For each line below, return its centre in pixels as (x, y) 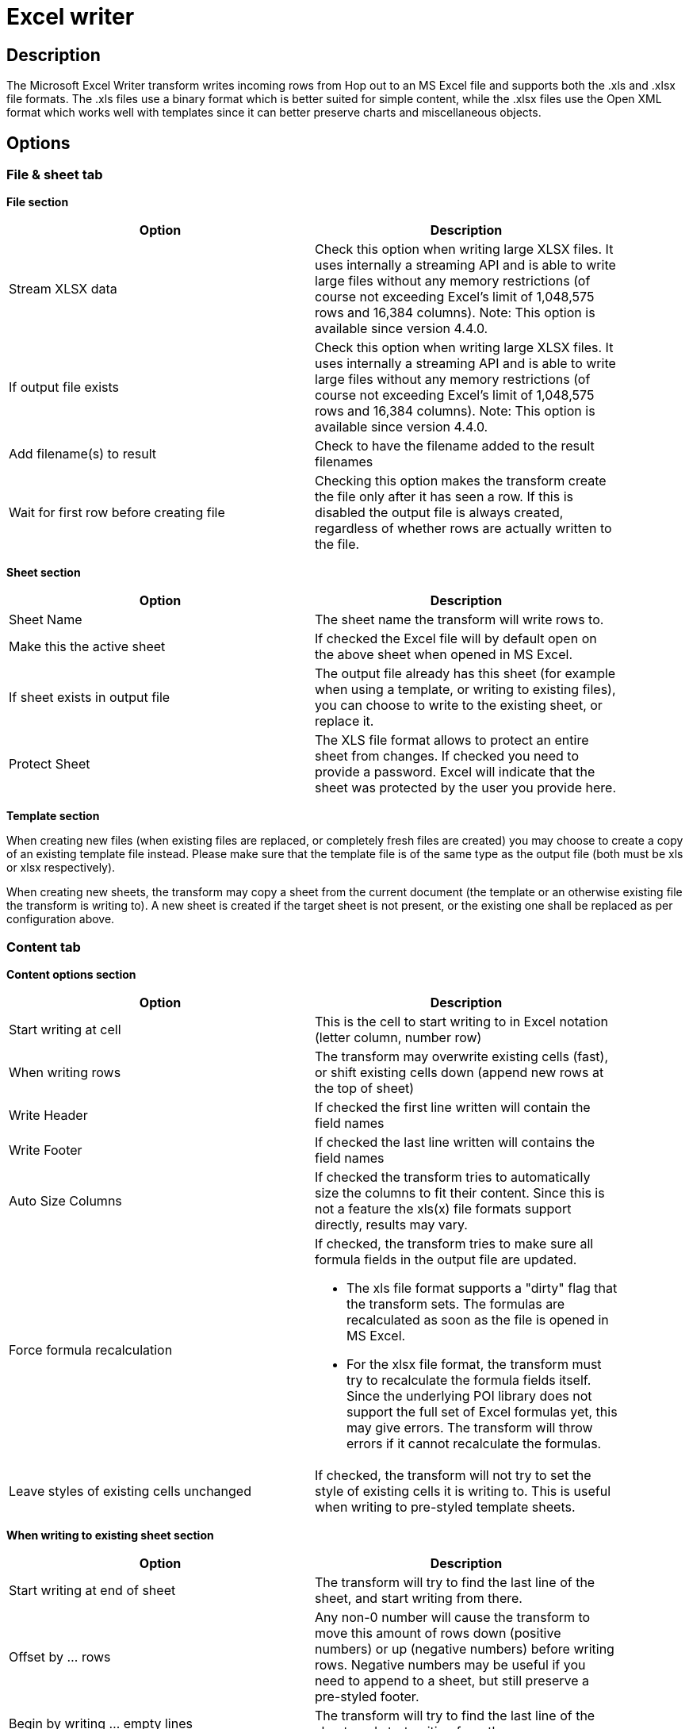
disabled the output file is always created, (439, 513)
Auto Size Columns (65, 1201)
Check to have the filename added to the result (455, 446)
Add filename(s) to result (83, 454)
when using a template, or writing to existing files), (465, 690)
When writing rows (65, 1073)
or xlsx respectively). (61, 868)
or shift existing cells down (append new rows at (459, 1073)
